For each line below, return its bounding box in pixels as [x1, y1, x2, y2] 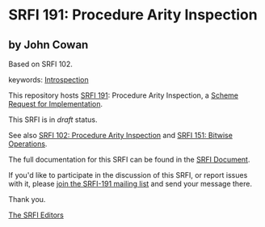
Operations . [8, 139, 48, 149]
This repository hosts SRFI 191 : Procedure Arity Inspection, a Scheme [8, 90, 239, 100]
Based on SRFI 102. [8, 59, 73, 69]
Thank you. [8, 195, 46, 204]
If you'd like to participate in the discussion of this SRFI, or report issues [8, 170, 248, 179]
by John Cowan [8, 38, 89, 52]
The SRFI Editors [8, 210, 65, 220]
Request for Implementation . [8, 99, 103, 108]
